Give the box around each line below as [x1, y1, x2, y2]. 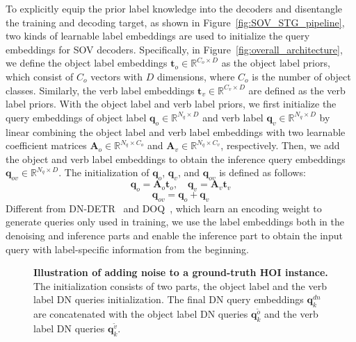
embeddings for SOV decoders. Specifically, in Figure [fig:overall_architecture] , [6, 42, 343, 56]
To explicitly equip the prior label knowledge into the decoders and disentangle [6, 1, 343, 15]
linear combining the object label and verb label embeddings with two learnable [6, 124, 346, 139]
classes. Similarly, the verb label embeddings [6, 83, 195, 97]
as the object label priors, [221, 55, 330, 70]
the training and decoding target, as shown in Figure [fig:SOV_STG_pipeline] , [6, 15, 345, 29]
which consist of [6, 69, 74, 83]
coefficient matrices [6, 138, 87, 153]
